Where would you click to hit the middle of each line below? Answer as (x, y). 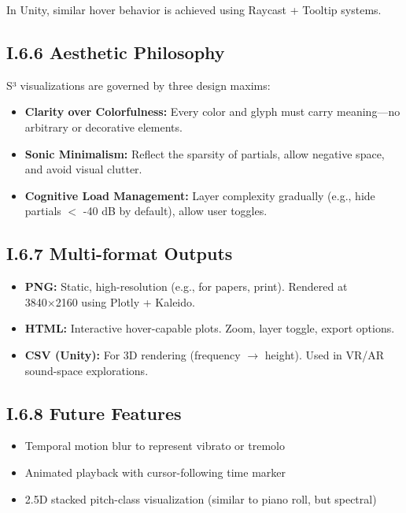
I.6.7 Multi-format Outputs (120, 253)
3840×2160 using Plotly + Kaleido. (110, 301)
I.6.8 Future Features (94, 413)
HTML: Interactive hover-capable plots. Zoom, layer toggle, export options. (210, 328)
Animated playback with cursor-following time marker (155, 472)
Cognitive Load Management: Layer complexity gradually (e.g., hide (200, 195)
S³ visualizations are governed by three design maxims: (138, 85)
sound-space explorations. (87, 370)
